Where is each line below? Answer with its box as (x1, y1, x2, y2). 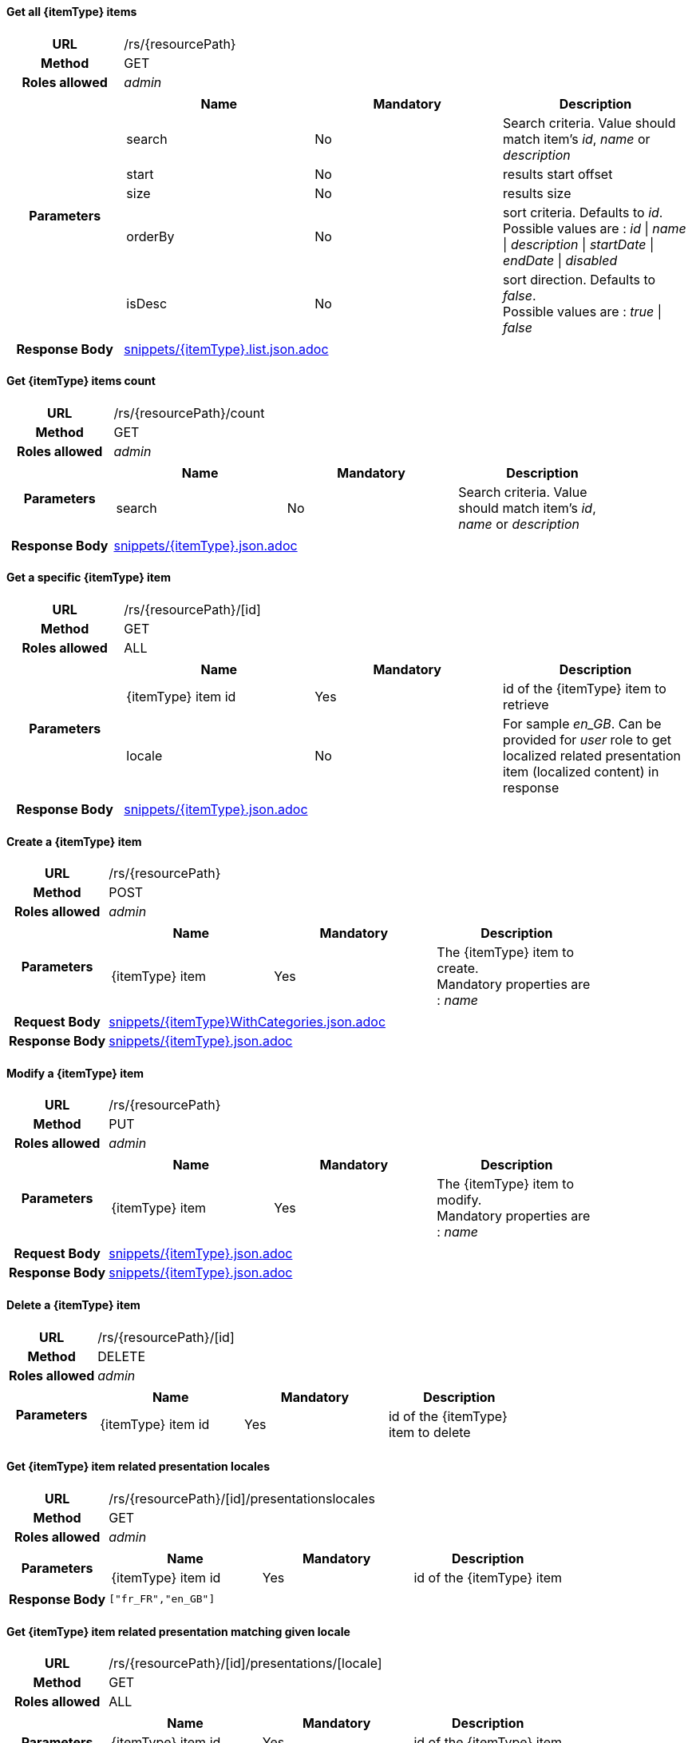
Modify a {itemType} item (6, 1066, 144, 1080)
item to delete (388, 1423, 471, 1440)
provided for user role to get (503, 732, 672, 748)
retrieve (503, 697, 549, 713)
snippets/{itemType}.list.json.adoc (124, 340, 329, 357)
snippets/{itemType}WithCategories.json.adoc (109, 1014, 386, 1030)
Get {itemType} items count (6, 374, 156, 388)
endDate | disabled (503, 252, 618, 268)
